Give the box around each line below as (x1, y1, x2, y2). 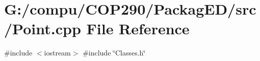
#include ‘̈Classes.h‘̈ (83, 47, 146, 58)
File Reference (86, 18, 190, 39)
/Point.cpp (4, 18, 81, 39)
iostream (44, 47, 71, 58)
